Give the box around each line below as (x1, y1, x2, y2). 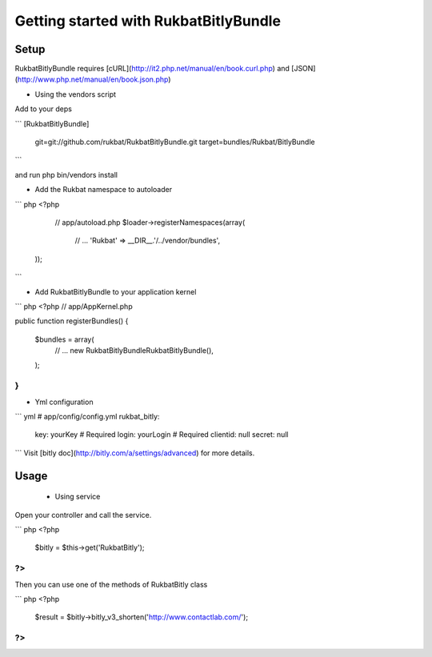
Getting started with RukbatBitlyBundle (14, 12, 282, 30)
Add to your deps (14, 104, 72, 114)
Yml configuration (34, 397, 94, 407)
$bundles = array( (34, 335, 95, 344)
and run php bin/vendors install (14, 170, 118, 179)
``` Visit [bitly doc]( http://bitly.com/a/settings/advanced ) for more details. (14, 448, 255, 458)
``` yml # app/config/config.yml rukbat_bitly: (14, 412, 160, 422)
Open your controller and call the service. (14, 510, 152, 519)
